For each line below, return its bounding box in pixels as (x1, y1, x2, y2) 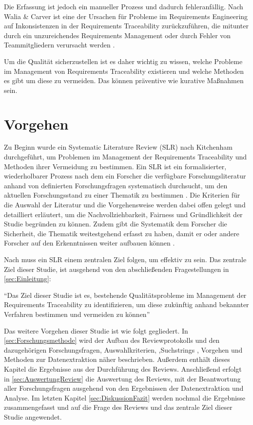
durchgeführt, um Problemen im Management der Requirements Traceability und (4, 152, 247, 162)
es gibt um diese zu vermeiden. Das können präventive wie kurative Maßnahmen (4, 75, 244, 86)
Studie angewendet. (4, 411, 62, 422)
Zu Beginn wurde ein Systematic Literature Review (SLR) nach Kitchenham (4, 142, 233, 152)
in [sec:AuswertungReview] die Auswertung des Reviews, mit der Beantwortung (4, 373, 241, 383)
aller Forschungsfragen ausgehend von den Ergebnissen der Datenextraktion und (4, 383, 244, 393)
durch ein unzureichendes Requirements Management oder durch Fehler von (4, 30, 231, 40)
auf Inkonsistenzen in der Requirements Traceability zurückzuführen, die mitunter (4, 21, 249, 31)
